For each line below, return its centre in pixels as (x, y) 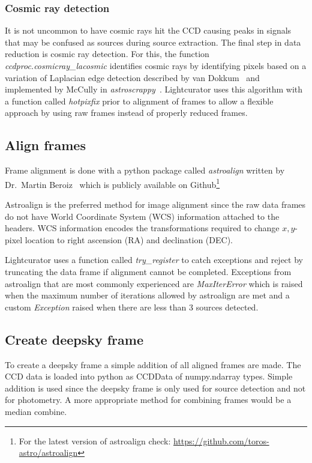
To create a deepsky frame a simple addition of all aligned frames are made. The (153, 364)
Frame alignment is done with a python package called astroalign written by (145, 170)
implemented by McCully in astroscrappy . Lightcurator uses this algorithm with (154, 89)
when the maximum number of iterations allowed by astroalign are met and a (147, 295)
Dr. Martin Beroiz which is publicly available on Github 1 (112, 183)
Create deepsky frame (74, 339)
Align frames (45, 145)
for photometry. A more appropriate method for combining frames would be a (148, 400)
